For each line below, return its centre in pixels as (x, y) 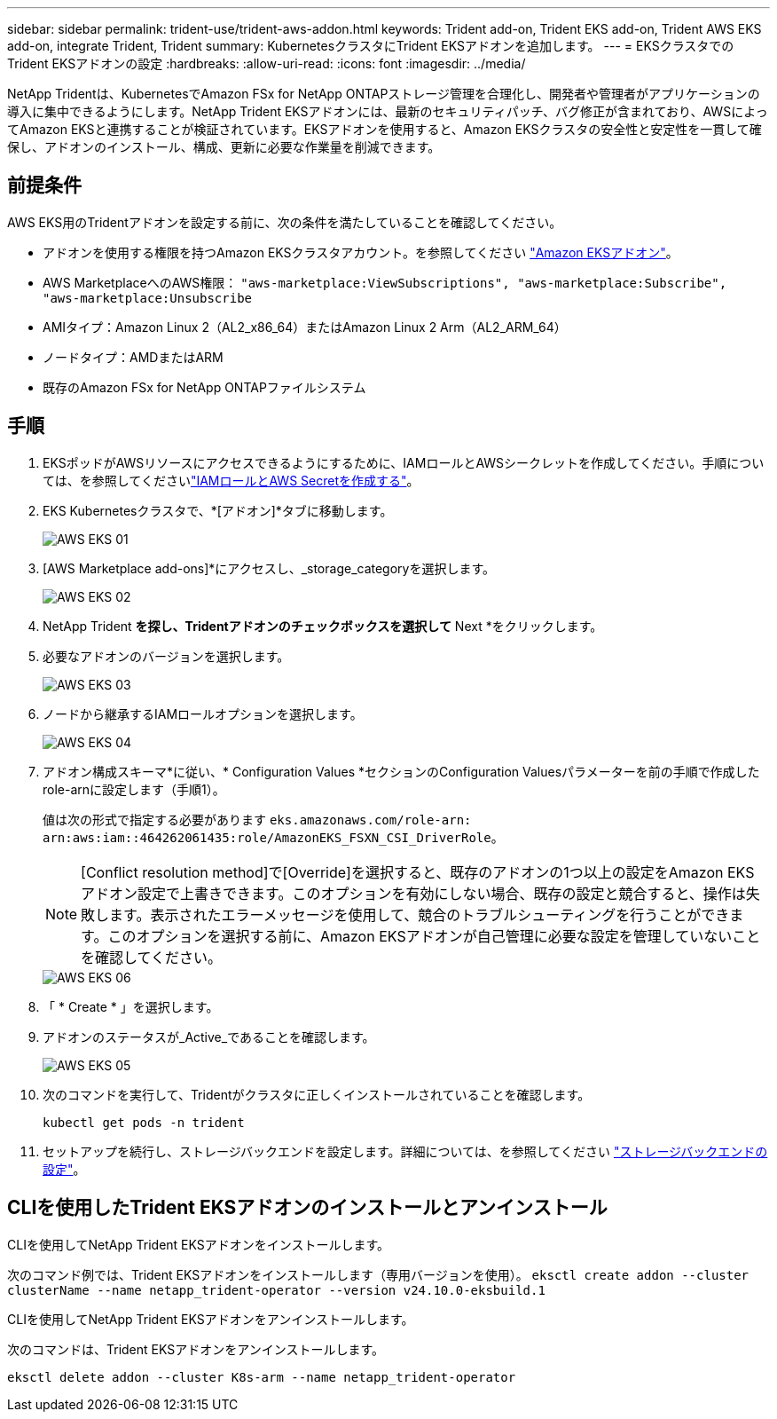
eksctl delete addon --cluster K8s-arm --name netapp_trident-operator (262, 1377)
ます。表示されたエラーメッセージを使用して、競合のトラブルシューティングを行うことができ (420, 914)
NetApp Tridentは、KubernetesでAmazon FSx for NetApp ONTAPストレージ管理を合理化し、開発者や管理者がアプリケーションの (384, 94)
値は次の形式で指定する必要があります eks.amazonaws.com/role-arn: (257, 819)
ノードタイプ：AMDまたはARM (133, 357)
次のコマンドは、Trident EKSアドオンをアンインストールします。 (196, 1349)
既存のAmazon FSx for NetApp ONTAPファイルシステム (204, 387)
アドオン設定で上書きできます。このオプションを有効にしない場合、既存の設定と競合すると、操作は (413, 893)
